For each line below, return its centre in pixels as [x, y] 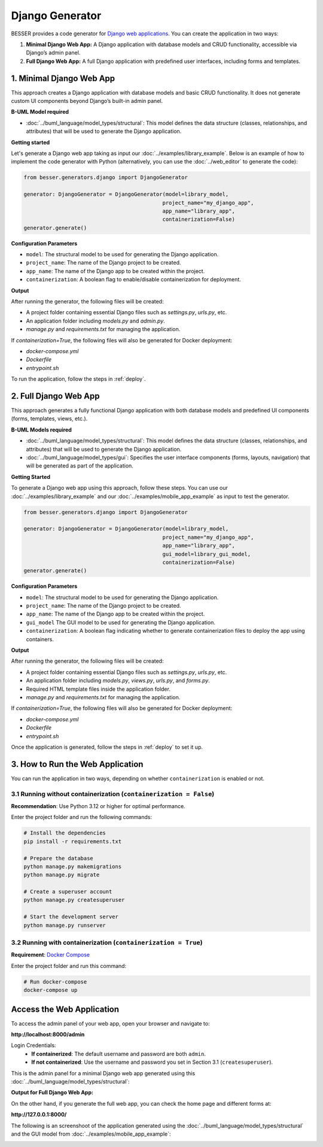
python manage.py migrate [62, 875]
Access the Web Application [65, 1009]
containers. [40, 639]
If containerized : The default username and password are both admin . [119, 1054]
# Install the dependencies [65, 833]
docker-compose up [51, 990]
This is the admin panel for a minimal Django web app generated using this [103, 1073]
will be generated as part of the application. [80, 466]
